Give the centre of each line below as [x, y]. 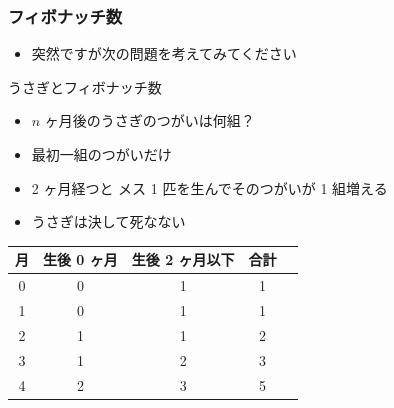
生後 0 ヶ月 [80, 259]
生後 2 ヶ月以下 [183, 259]
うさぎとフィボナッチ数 [85, 86]
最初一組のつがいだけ [101, 154]
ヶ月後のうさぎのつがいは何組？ [149, 120]
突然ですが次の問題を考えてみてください [164, 53]
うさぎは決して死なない [108, 221]
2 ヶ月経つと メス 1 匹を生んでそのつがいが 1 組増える [209, 187]
